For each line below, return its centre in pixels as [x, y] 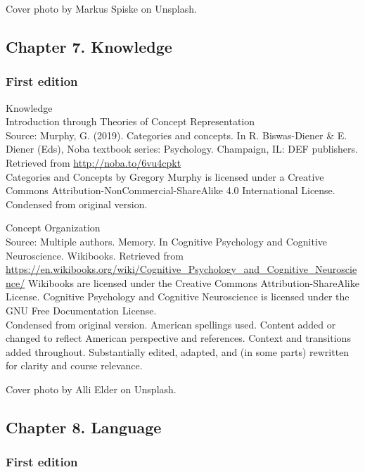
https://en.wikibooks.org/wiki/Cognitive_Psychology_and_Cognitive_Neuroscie [181, 269]
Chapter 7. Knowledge [89, 46]
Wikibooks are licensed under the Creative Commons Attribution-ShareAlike [193, 282]
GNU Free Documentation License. [81, 310]
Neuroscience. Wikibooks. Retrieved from [95, 255]
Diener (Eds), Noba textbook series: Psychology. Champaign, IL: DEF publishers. [182, 149]
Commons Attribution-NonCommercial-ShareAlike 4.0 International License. [171, 190]
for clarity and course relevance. [74, 365]
